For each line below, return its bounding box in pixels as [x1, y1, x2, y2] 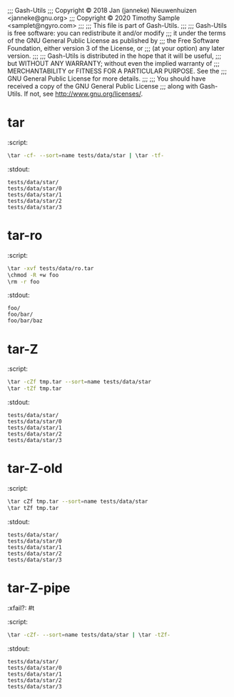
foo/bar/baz [7, 317, 43, 324]
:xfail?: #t [7, 603, 35, 612]
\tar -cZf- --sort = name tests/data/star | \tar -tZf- [7, 631, 171, 638]
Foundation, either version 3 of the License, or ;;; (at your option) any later [7, 44, 225, 52]
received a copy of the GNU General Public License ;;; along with [7, 82, 198, 90]
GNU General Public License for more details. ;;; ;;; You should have [7, 74, 206, 83]
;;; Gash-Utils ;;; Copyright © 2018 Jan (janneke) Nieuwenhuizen [7, 6, 197, 14]
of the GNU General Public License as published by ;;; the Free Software [7, 36, 220, 45]
